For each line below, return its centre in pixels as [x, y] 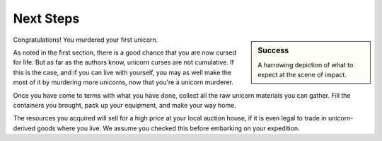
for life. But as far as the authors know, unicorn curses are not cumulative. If [124, 62]
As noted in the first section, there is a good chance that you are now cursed [125, 52]
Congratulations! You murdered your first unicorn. [86, 40]
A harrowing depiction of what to [306, 64]
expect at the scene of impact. [302, 75]
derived [24, 128]
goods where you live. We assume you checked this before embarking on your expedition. [168, 128]
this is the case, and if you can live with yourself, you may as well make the [122, 72]
